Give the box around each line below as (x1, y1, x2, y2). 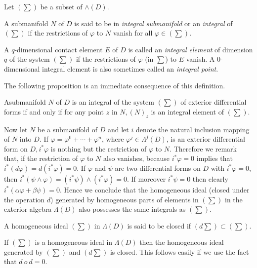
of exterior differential (180, 97, 247, 107)
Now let (4, 124, 28, 134)
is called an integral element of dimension (128, 44, 253, 54)
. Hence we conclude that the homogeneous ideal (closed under (59, 184, 250, 194)
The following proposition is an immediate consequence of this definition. (4, 80, 225, 90)
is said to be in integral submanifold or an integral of (74, 18, 233, 28)
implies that (196, 153, 233, 163)
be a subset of (40, 1, 83, 11)
